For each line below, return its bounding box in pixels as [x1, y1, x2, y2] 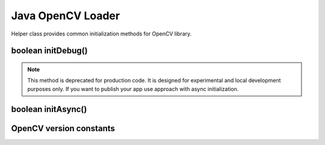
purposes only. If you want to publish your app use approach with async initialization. [27, 85, 239, 93]
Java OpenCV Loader [11, 9, 120, 22]
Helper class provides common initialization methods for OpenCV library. [11, 30, 192, 37]
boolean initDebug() [11, 46, 88, 56]
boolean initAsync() [11, 104, 87, 114]
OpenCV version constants [11, 123, 116, 134]
